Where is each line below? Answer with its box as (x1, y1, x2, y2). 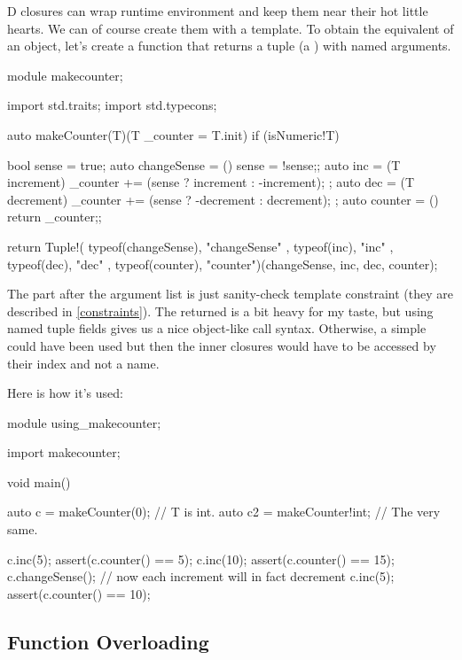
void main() (7, 472, 71, 491)
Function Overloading (7, 627, 209, 655)
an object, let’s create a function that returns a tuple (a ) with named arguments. (7, 36, 451, 55)
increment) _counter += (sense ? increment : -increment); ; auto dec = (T (7, 173, 415, 191)
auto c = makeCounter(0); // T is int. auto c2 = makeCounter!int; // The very (7, 502, 441, 521)
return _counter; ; (7, 207, 102, 226)
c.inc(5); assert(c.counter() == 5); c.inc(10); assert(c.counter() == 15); (7, 549, 395, 568)
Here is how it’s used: (7, 384, 123, 402)
